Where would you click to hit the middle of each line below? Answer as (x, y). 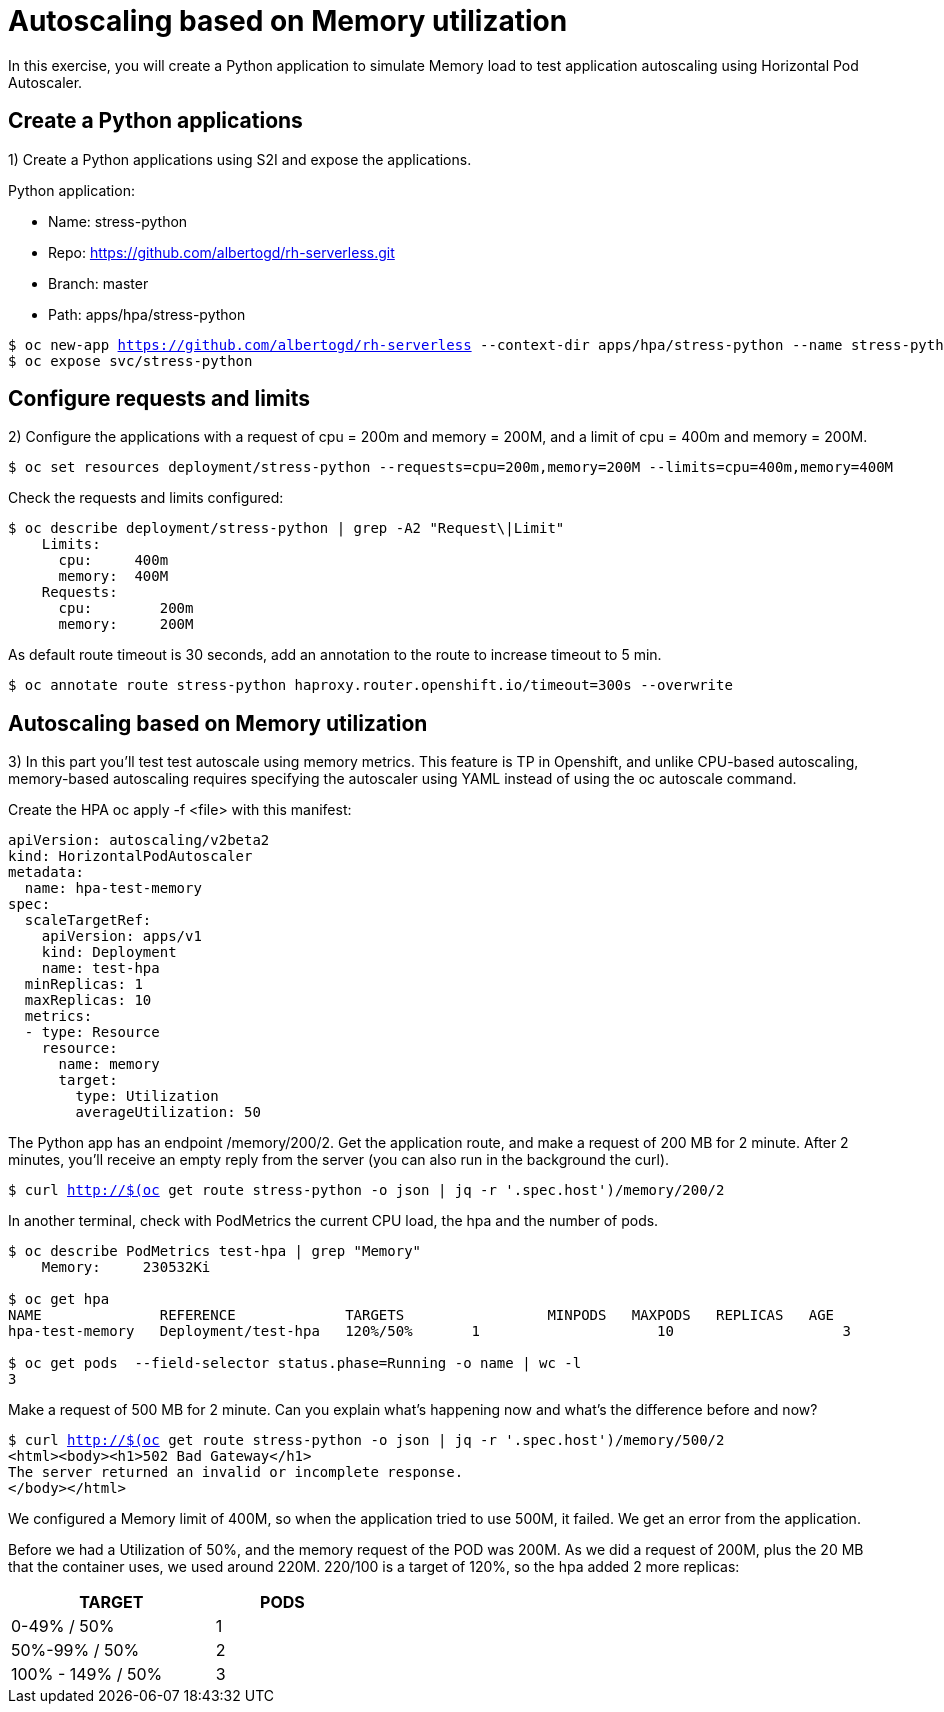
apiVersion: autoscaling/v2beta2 (139, 840)
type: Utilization (147, 1096)
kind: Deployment (109, 952)
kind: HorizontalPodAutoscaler (130, 856)
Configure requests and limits (159, 399)
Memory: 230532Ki (126, 1267)
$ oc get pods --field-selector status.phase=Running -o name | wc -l (295, 1363)
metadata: (46, 872)
